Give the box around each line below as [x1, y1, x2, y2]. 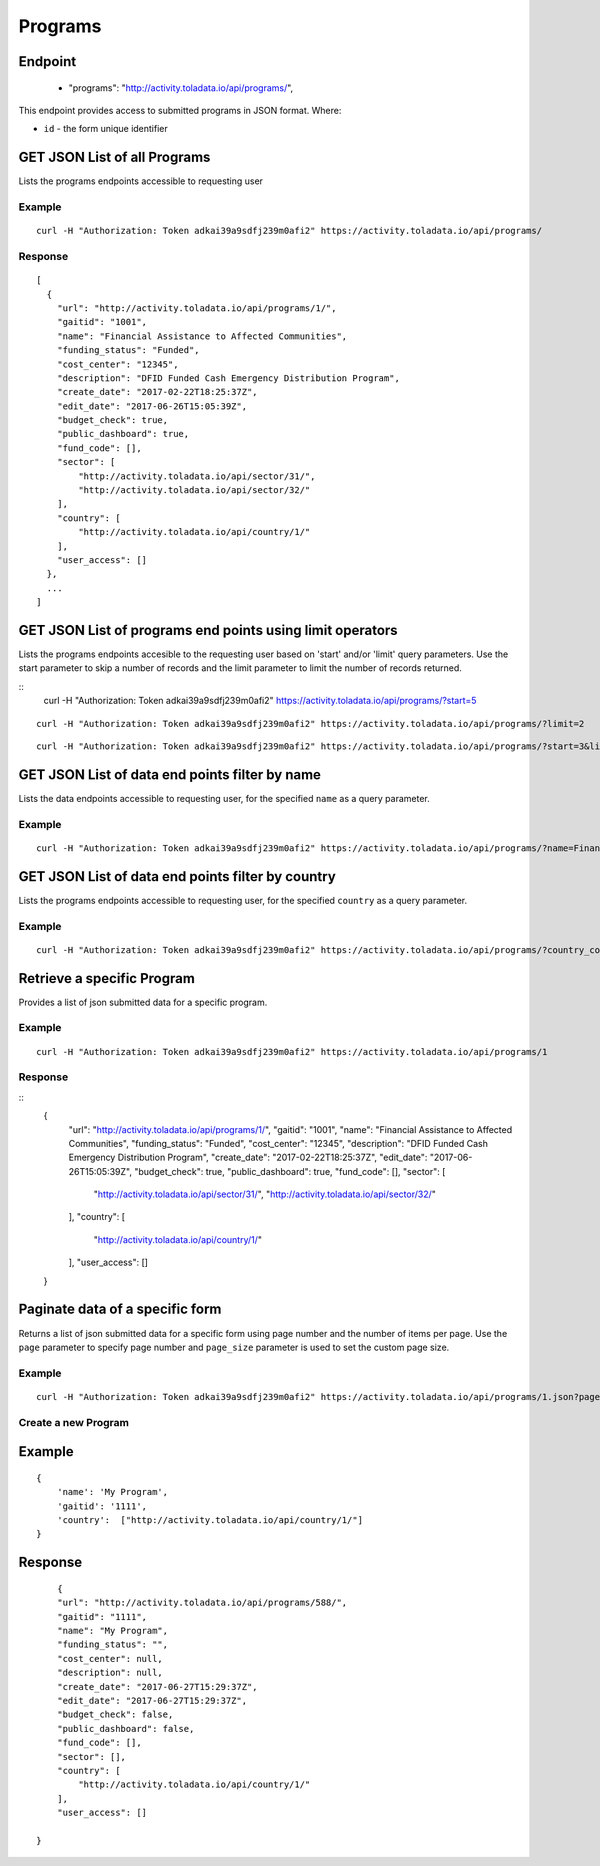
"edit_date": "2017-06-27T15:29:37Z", [56, 1695, 248, 1706]
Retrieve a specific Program [18, 970, 195, 987]
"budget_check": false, [56, 1709, 174, 1720]
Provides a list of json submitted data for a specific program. [18, 996, 268, 1008]
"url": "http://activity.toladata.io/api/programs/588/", [56, 1597, 348, 1609]
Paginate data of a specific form [18, 1301, 222, 1318]
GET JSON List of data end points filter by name [18, 766, 322, 783]
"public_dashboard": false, [56, 1723, 195, 1734]
